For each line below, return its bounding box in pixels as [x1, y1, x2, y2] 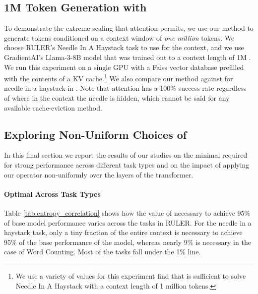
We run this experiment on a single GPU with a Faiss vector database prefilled [4, 61, 244, 72]
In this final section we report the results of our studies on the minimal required [4, 150, 248, 160]
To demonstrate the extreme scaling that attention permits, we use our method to [4, 23, 254, 33]
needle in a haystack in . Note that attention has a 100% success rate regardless [4, 83, 247, 93]
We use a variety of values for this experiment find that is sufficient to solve [15, 270, 246, 281]
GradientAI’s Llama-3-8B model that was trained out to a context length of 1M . [4, 52, 251, 62]
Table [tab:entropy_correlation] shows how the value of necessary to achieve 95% [4, 207, 251, 218]
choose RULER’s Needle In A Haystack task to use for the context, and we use [4, 42, 244, 53]
